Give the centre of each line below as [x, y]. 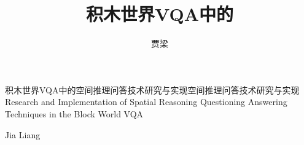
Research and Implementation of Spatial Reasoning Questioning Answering [146, 102]
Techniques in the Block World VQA [74, 113]
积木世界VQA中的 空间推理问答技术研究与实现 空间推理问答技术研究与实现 [152, 89]
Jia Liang [23, 134]
